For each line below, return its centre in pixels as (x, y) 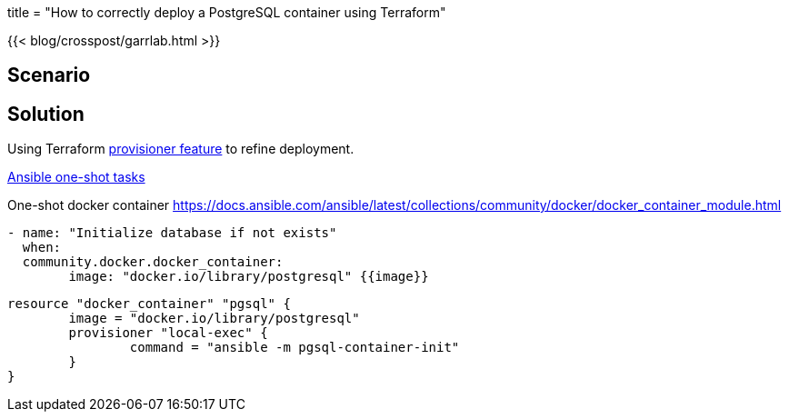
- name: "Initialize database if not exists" (172, 233)
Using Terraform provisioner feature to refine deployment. (181, 149)
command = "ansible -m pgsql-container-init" (295, 348)
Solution (46, 114)
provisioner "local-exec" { (168, 333)
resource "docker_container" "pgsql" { (149, 304)
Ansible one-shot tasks (76, 177)
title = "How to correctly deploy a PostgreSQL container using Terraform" (227, 12)
